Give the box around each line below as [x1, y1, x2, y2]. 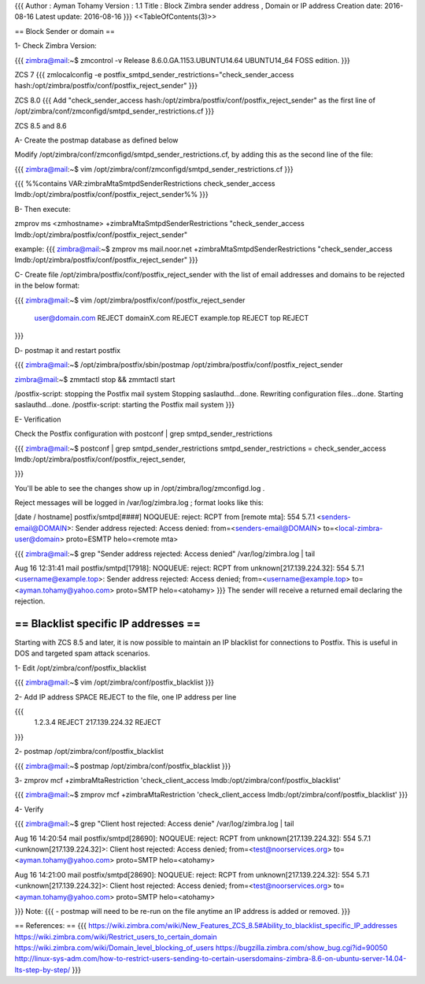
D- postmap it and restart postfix [14, 345, 121, 355]
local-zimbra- [338, 523, 383, 533]
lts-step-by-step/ [14, 965, 71, 975]
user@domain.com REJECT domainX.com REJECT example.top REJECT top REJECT [34, 313, 309, 322]
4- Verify [14, 804, 44, 814]
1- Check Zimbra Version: [14, 41, 98, 50]
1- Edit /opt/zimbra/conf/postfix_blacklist [14, 663, 147, 673]
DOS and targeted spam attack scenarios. [14, 648, 150, 658]
